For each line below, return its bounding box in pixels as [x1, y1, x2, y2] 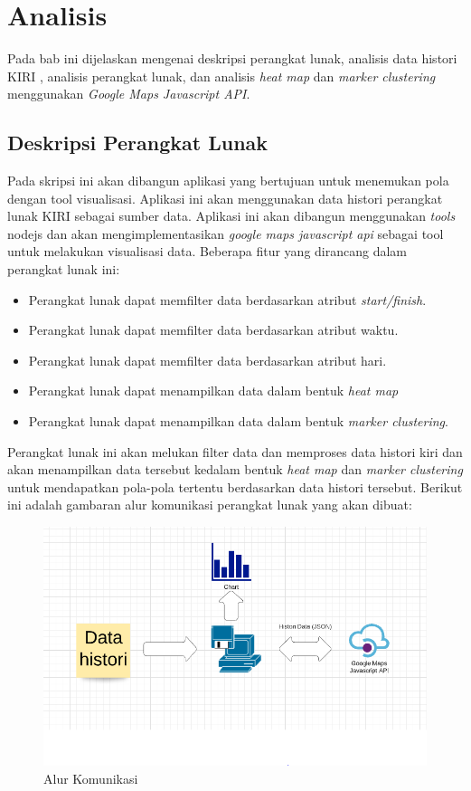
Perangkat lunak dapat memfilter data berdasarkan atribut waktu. [28, 320, 399, 339]
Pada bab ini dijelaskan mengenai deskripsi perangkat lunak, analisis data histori [7, 49, 457, 68]
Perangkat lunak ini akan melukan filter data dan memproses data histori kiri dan [7, 442, 463, 461]
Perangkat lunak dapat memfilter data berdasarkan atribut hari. [28, 350, 387, 369]
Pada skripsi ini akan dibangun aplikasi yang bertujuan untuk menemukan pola [7, 171, 449, 190]
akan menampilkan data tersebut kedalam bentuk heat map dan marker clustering [7, 460, 463, 479]
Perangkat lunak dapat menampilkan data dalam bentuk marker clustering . [28, 412, 448, 431]
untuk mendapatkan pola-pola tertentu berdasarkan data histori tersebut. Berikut [7, 477, 463, 496]
